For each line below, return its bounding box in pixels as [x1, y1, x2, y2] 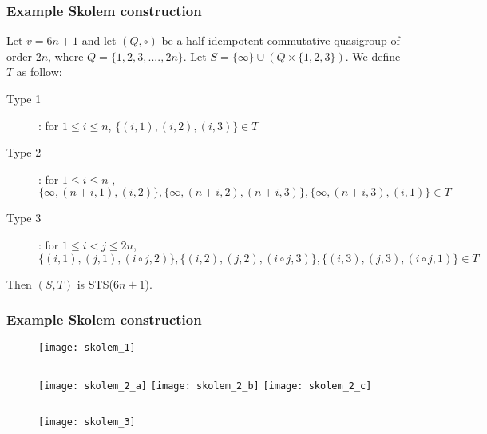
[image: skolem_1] [38, 342, 136, 354]
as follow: [16, 63, 62, 80]
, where [48, 47, 84, 64]
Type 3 [6, 209, 42, 226]
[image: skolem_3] [38, 416, 136, 428]
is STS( [77, 275, 113, 292]
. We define [345, 47, 401, 64]
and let [81, 32, 117, 49]
